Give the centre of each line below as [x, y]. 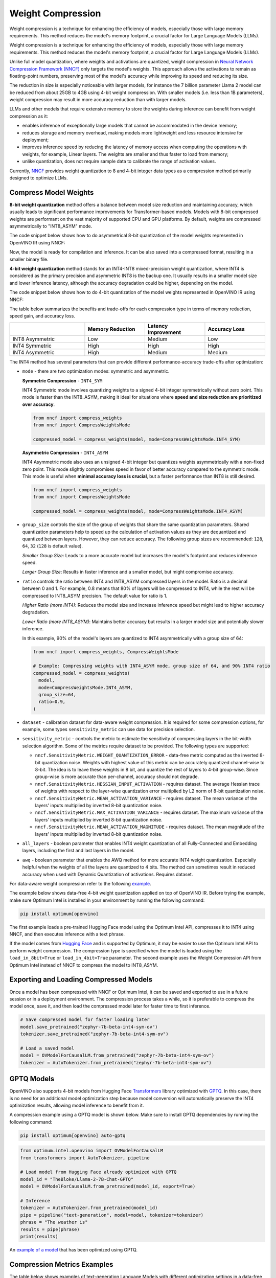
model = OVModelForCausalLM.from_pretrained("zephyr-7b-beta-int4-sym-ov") [117, 1055]
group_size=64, [57, 694]
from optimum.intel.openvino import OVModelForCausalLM [92, 1151]
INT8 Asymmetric [34, 339]
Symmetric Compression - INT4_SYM [62, 380]
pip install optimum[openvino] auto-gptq [73, 1135]
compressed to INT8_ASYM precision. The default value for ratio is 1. [95, 596]
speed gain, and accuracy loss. [42, 316]
